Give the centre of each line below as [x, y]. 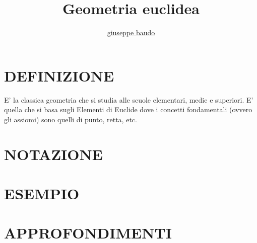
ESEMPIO [42, 193]
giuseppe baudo [131, 32]
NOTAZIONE [53, 154]
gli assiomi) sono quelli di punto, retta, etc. [71, 119]
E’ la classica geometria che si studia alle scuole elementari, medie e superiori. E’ [129, 99]
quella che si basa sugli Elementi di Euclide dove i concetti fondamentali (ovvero [128, 109]
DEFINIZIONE [59, 75]
